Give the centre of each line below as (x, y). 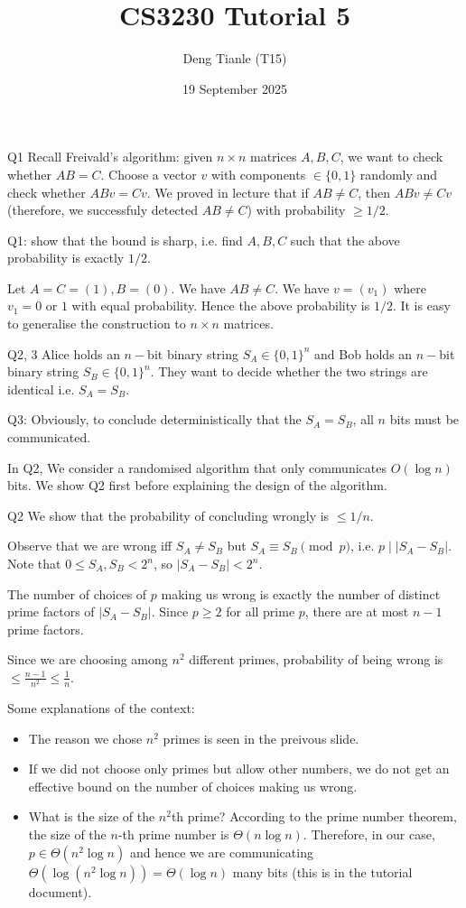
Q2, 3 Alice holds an (64, 353)
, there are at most (357, 612)
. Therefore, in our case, (369, 834)
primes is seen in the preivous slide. (261, 738)
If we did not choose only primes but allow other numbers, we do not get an (239, 769)
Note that (34, 563)
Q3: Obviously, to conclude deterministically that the (154, 419)
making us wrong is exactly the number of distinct (301, 593)
